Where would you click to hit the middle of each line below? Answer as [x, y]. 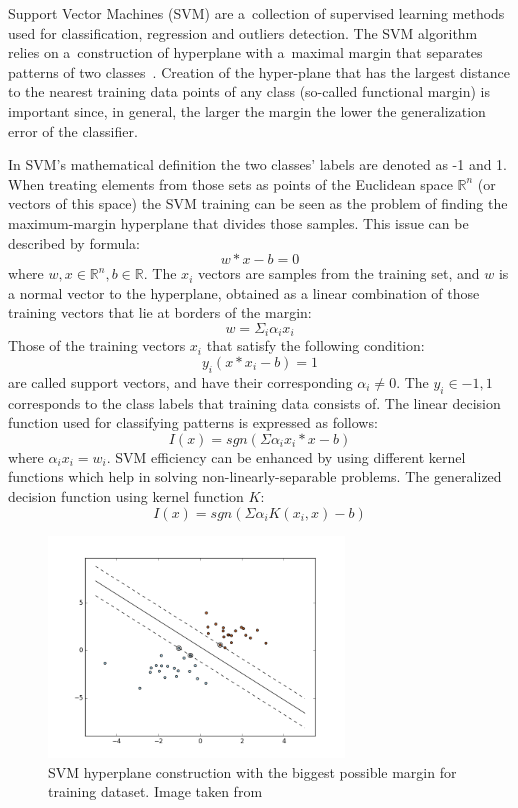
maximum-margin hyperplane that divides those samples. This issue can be [238, 222]
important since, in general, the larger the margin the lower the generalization [247, 110]
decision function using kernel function [126, 495]
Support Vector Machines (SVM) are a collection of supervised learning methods [256, 13]
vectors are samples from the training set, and [338, 273]
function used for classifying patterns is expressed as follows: [193, 422]
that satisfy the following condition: [315, 345]
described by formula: [74, 242]
